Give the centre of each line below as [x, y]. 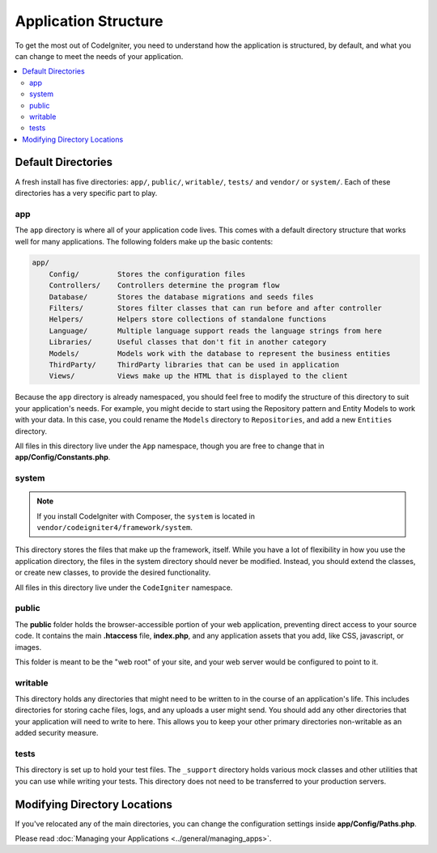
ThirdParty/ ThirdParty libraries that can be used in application [194, 365]
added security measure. [57, 733]
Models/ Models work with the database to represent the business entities [220, 353]
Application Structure [89, 21]
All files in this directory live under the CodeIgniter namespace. [124, 588]
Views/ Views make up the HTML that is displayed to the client [198, 376]
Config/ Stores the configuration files [147, 274]
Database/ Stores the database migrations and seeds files [181, 297]
